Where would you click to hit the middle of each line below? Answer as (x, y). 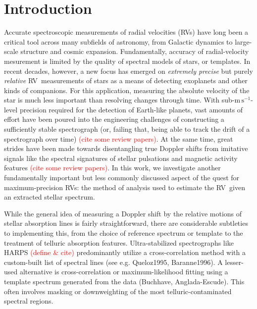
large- (243, 41)
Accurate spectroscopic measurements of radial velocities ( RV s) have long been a (126, 32)
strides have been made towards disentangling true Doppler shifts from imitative (126, 148)
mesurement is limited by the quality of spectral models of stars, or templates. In (127, 61)
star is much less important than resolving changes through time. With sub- (119, 100)
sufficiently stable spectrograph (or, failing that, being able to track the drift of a (127, 129)
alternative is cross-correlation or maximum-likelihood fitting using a (124, 272)
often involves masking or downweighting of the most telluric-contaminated (118, 291)
